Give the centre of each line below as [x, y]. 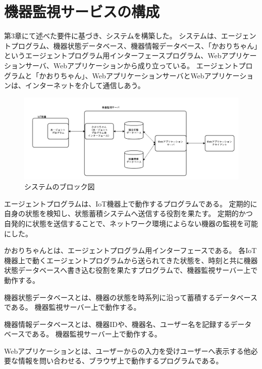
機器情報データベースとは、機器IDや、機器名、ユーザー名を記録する [117, 324]
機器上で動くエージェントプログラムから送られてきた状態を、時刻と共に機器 [131, 260]
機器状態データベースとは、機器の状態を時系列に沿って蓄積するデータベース [131, 297]
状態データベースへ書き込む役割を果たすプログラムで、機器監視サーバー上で [131, 270]
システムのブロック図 [60, 187]
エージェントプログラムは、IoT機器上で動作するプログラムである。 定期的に [131, 203]
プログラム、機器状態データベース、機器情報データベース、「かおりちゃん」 [134, 45]
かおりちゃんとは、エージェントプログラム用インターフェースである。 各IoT [130, 250]
